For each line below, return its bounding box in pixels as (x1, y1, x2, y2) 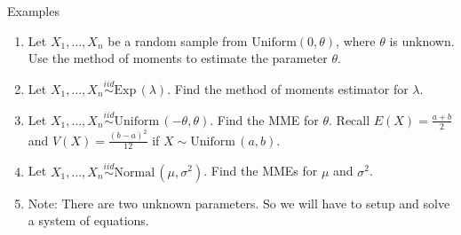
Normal (114, 166, 155, 179)
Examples (7, 2, 60, 20)
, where (336, 31, 376, 50)
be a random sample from (107, 31, 248, 50)
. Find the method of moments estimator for (167, 80, 409, 98)
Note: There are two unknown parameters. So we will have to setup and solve (28, 193, 450, 212)
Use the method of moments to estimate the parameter (28, 49, 328, 67)
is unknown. (389, 31, 455, 50)
